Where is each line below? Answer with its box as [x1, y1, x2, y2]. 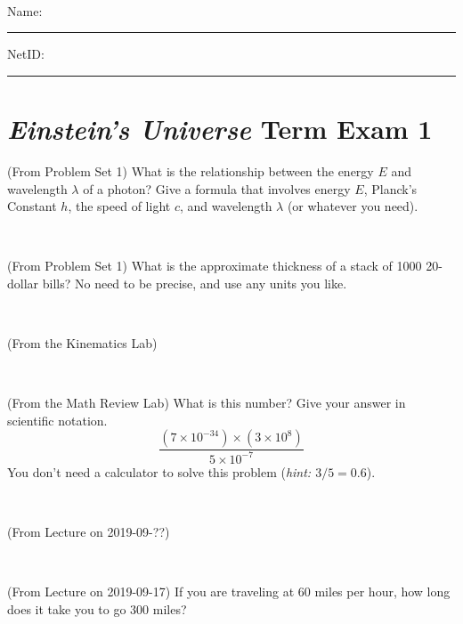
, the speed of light [68, 197, 171, 215]
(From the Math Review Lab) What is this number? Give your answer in [7, 393, 406, 412]
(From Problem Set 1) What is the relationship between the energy [7, 161, 374, 180]
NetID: [7, 45, 45, 63]
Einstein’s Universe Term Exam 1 [7, 109, 433, 147]
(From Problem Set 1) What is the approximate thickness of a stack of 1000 [7, 256, 422, 275]
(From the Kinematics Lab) [7, 334, 158, 353]
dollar [7, 273, 39, 292]
